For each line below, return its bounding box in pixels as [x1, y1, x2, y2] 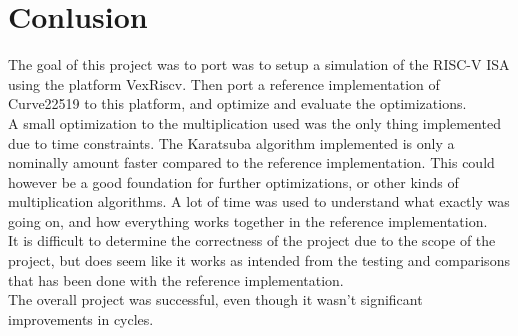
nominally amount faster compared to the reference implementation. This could [8, 152, 495, 173]
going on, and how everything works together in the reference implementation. [8, 210, 488, 231]
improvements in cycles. [8, 308, 154, 329]
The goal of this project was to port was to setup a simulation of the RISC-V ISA [8, 54, 510, 75]
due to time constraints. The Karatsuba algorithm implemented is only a [8, 132, 455, 153]
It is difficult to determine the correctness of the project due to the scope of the [8, 230, 496, 251]
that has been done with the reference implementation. [8, 269, 344, 290]
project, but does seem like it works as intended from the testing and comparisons [8, 250, 510, 271]
